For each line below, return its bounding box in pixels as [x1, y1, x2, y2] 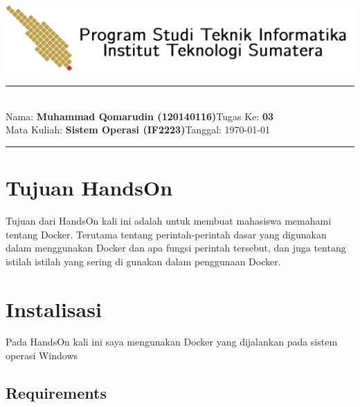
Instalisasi [6, 294, 102, 323]
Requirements [6, 382, 107, 404]
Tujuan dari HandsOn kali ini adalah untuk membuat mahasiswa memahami [6, 213, 332, 227]
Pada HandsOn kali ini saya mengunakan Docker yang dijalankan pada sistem [6, 334, 338, 349]
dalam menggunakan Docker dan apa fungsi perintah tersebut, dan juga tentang [6, 240, 346, 255]
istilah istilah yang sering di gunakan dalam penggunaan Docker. [6, 254, 281, 268]
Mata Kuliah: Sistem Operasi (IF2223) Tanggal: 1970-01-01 [6, 122, 270, 137]
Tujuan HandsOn [6, 173, 173, 202]
